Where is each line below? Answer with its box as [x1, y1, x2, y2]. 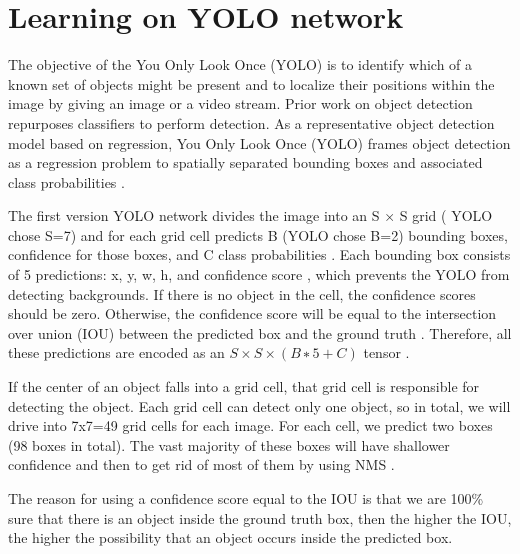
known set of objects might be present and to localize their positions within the [8, 73, 495, 94]
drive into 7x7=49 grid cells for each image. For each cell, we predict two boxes [8, 415, 493, 436]
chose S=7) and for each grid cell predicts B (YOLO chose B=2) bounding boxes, [8, 224, 508, 245]
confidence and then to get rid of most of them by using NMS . [8, 454, 395, 475]
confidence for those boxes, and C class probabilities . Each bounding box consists [8, 244, 511, 265]
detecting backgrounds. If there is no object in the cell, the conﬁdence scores [8, 283, 476, 304]
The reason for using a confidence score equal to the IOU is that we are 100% [8, 488, 484, 508]
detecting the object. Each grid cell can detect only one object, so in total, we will [8, 395, 511, 416]
